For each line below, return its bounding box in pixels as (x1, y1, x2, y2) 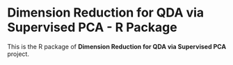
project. (7, 50, 30, 58)
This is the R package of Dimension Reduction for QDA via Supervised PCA (7, 42, 227, 50)
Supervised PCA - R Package (7, 19, 177, 35)
